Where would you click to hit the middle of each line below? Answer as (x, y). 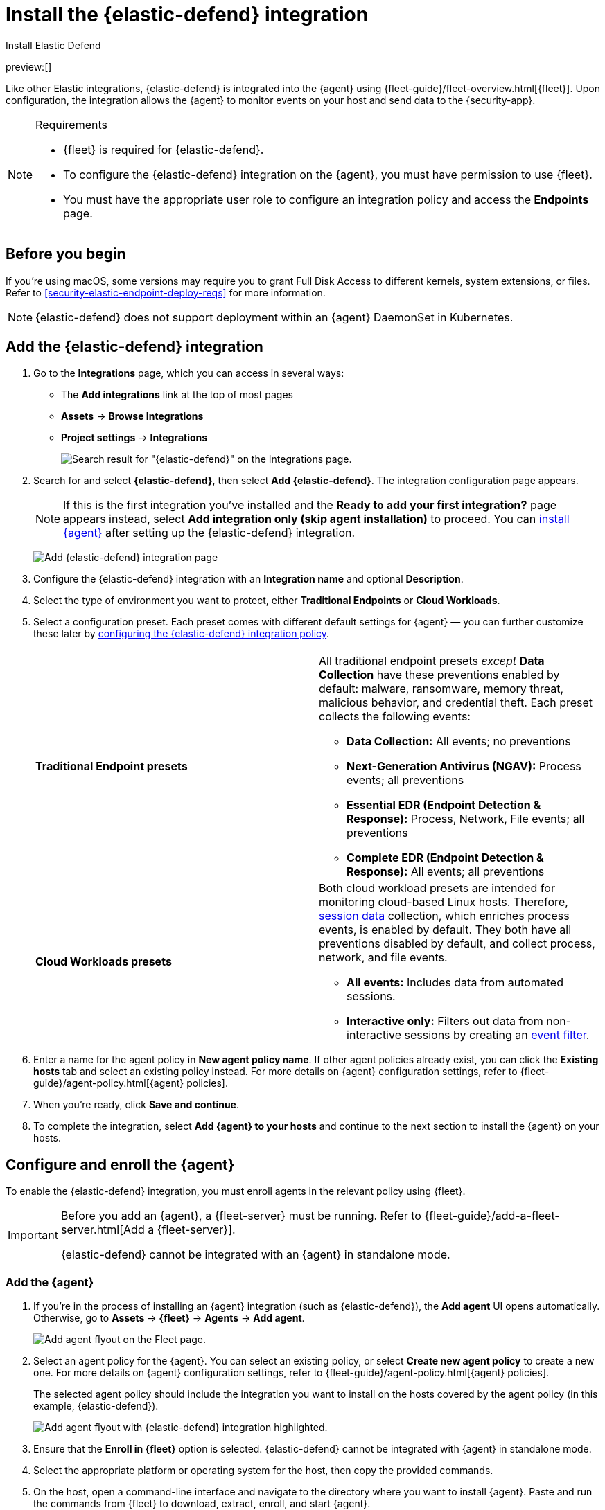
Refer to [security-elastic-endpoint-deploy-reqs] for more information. (166, 292)
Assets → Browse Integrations (132, 416)
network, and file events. (383, 958)
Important (33, 1235)
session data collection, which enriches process (444, 916)
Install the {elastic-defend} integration (187, 15)
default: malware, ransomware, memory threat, (441, 689)
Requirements (71, 124)
